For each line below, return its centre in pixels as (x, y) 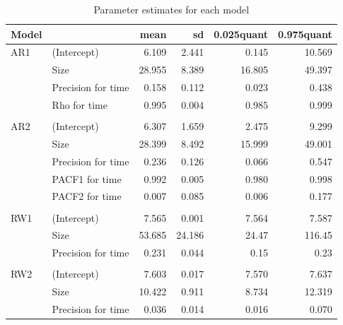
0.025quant (241, 34)
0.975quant (305, 34)
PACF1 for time (87, 178)
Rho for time (80, 104)
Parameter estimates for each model (171, 9)
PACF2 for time (87, 196)
